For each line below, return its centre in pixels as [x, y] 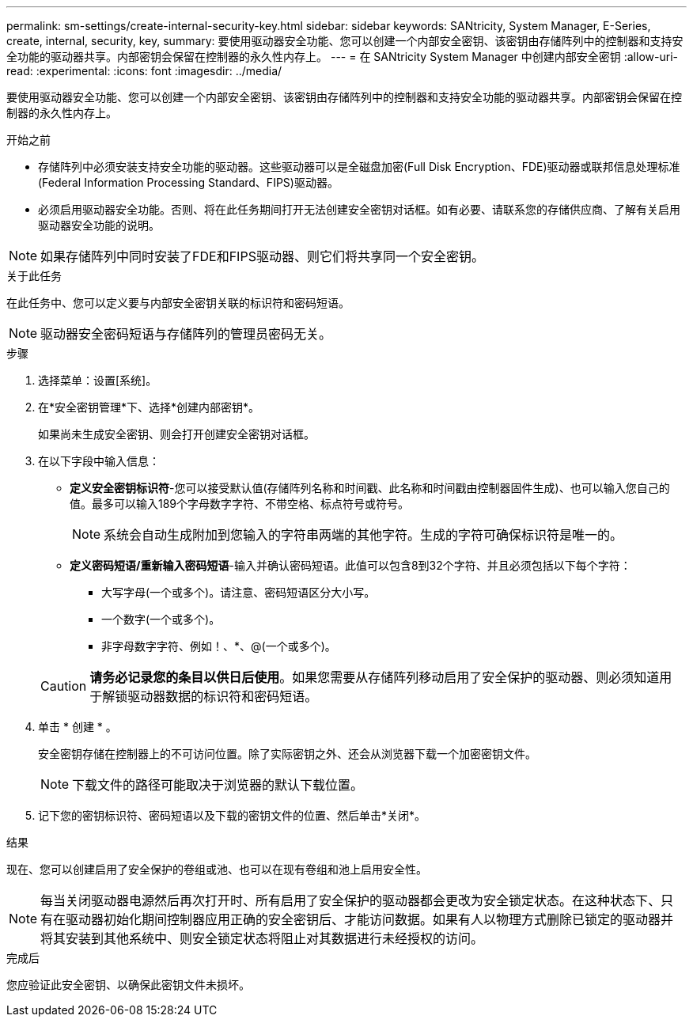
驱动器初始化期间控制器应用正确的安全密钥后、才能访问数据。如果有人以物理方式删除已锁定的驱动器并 [370, 919]
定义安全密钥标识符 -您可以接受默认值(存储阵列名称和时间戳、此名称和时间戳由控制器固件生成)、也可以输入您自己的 [370, 488]
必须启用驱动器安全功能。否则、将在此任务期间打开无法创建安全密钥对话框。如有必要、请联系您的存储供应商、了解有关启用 [359, 209]
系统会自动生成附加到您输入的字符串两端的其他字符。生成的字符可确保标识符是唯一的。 [364, 535]
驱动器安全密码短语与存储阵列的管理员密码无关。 [186, 334]
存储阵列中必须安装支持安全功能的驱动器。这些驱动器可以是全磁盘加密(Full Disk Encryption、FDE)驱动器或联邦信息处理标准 [359, 167]
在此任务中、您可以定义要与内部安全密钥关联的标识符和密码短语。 [178, 303]
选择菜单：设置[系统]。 [98, 380]
